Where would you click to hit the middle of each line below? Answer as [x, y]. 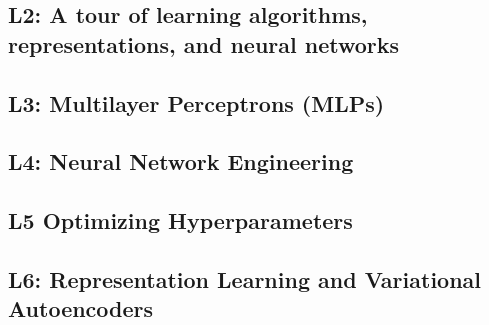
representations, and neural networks [204, 43]
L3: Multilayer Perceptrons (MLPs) [196, 102]
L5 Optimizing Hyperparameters [180, 220]
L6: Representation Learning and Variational [245, 278]
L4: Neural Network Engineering [181, 161]
